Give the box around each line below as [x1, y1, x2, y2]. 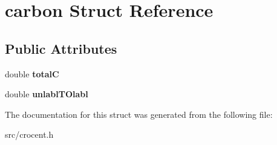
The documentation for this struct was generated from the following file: [5, 108, 273, 120]
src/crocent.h [5, 128, 54, 141]
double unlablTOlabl [5, 88, 88, 100]
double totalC [5, 67, 59, 80]
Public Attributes [5, 39, 117, 57]
